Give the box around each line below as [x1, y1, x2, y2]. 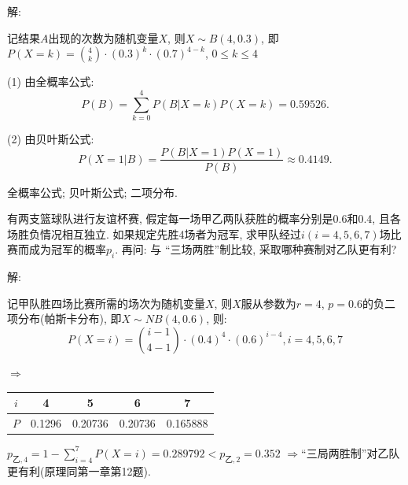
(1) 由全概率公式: [7, 73, 94, 90]
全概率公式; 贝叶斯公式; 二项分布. [7, 183, 178, 200]
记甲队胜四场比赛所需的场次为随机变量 [7, 294, 205, 311]
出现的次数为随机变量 [48, 29, 159, 46]
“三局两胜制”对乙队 [301, 444, 400, 461]
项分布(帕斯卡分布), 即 [7, 310, 122, 327]
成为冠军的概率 [28, 241, 106, 257]
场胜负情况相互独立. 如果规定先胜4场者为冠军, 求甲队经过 [7, 225, 302, 242]
